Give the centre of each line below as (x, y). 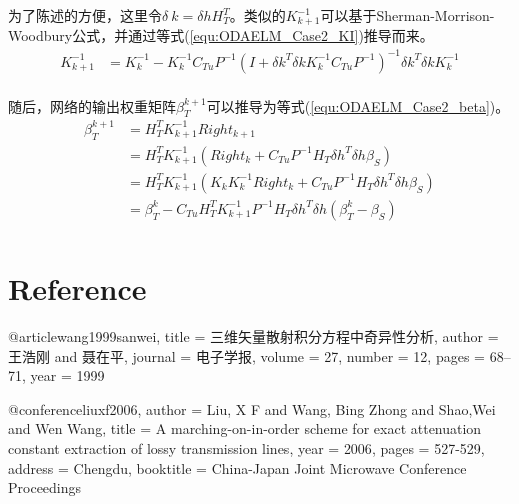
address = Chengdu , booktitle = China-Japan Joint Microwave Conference (237, 467)
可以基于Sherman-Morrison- (407, 15)
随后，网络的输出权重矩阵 (92, 105)
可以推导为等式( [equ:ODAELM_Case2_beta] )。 (358, 105)
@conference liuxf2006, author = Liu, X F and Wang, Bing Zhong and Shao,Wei (252, 408)
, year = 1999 (63, 375)
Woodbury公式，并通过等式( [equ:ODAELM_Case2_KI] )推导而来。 (221, 35)
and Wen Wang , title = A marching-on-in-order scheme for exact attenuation (245, 428)
